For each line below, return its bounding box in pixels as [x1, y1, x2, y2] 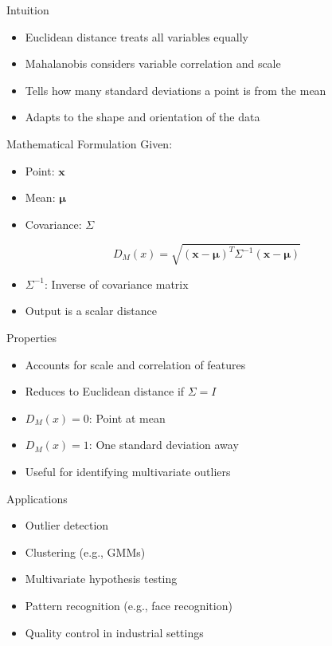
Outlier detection [25, 517, 109, 534]
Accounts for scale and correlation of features [25, 356, 246, 372]
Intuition [6, 2, 49, 18]
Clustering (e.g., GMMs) [25, 543, 146, 560]
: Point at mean [88, 409, 166, 426]
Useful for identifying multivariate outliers [25, 463, 231, 480]
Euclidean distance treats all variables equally [25, 28, 248, 45]
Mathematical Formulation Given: [6, 135, 173, 152]
